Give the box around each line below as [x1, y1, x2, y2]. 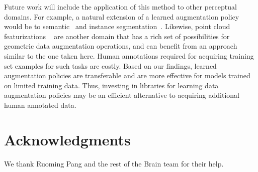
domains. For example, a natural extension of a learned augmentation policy [4, 11, 239, 22]
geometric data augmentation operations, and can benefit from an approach [4, 41, 237, 51]
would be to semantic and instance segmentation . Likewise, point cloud [4, 21, 230, 32]
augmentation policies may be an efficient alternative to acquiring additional [4, 90, 240, 100]
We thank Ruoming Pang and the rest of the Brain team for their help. [4, 158, 224, 168]
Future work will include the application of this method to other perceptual [4, 2, 237, 12]
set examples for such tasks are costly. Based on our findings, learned [4, 60, 217, 71]
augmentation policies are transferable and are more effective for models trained [4, 70, 250, 81]
